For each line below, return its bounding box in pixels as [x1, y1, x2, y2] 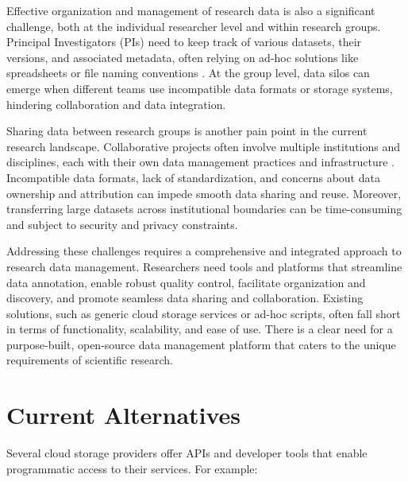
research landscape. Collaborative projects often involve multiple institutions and [6, 138, 401, 154]
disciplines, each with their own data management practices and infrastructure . [6, 154, 395, 170]
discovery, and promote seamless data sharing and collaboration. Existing [6, 290, 364, 306]
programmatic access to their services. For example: [6, 460, 258, 476]
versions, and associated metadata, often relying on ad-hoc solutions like [6, 49, 359, 65]
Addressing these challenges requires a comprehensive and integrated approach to [6, 243, 402, 259]
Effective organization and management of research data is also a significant [6, 2, 375, 18]
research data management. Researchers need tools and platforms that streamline [6, 258, 402, 274]
